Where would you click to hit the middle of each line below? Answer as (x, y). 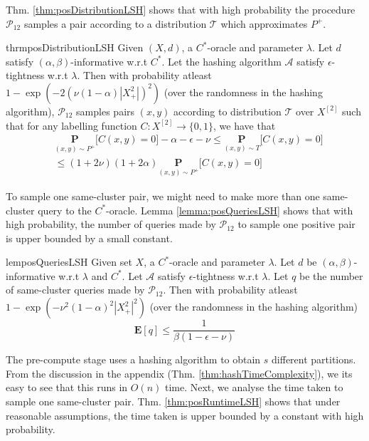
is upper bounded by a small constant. (89, 238)
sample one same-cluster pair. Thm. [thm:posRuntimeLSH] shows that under (173, 401)
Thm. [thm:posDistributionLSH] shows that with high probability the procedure (181, 9)
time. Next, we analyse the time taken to (254, 387)
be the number (331, 275)
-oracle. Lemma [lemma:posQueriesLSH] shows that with (230, 210)
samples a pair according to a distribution (115, 23)
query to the (65, 210)
